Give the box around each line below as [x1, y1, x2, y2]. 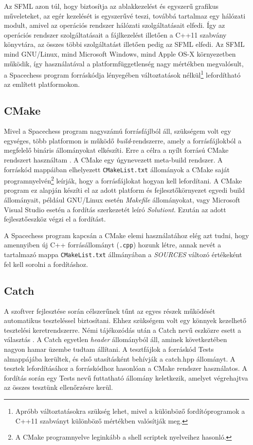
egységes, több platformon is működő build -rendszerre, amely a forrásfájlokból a [4, 135, 242, 145]
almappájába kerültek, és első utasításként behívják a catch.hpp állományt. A [4, 353, 235, 364]
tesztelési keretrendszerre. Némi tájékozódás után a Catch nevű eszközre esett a [4, 324, 241, 335]
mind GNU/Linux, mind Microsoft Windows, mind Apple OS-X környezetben [4, 48, 236, 59]
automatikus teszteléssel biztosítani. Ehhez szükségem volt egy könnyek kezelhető [4, 315, 247, 325]
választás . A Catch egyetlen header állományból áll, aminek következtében [4, 334, 227, 344]
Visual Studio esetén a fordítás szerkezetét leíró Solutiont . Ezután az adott [4, 204, 226, 214]
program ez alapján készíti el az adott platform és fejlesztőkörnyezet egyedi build [4, 185, 245, 195]
